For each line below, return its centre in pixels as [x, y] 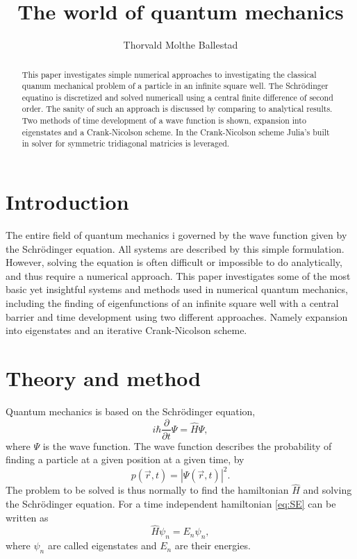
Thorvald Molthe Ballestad [181, 45]
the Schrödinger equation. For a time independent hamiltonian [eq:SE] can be [171, 504]
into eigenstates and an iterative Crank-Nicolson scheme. [126, 330]
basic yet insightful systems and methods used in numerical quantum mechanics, [177, 289]
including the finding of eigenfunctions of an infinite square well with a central [172, 303]
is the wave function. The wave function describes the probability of [187, 445]
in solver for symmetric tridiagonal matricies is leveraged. [126, 143]
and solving [327, 490]
